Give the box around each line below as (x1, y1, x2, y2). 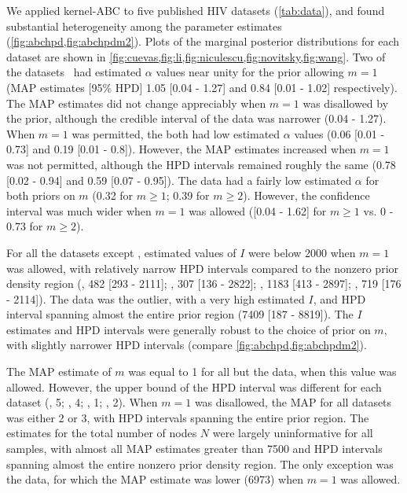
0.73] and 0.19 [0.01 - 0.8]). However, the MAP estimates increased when (6, 141, 356, 157)
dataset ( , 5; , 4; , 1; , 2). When (6, 394, 158, 410)
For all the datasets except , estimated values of (6, 244, 236, 260)
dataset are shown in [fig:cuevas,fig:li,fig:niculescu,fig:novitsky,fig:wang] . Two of (6, 48, 386, 64)
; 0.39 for (166, 187, 210, 204)
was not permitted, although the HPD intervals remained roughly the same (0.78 (6, 156, 396, 172)
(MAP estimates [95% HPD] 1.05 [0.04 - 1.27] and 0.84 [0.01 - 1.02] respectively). (6, 79, 398, 95)
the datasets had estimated (6, 64, 142, 80)
